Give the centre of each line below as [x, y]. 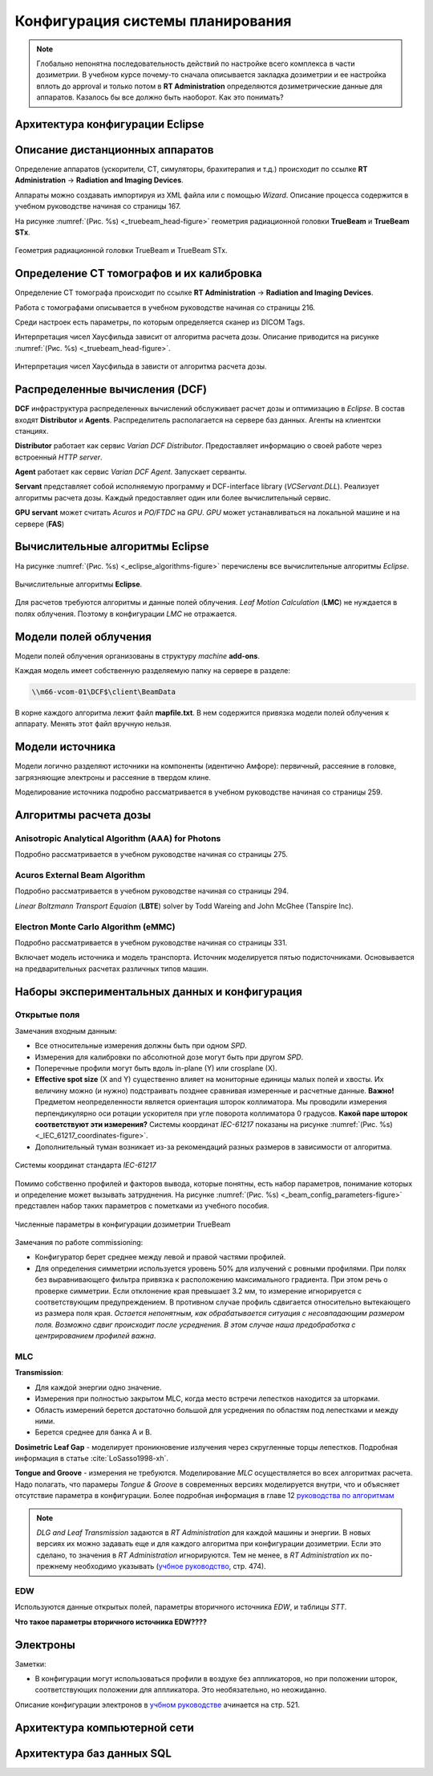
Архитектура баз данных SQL [93, 1753]
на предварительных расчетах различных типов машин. [111, 969]
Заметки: [31, 1664]
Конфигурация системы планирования [153, 21]
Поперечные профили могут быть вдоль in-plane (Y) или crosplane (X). [156, 1068]
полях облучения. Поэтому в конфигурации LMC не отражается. [126, 614]
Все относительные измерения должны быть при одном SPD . [141, 1046]
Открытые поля [47, 1015]
